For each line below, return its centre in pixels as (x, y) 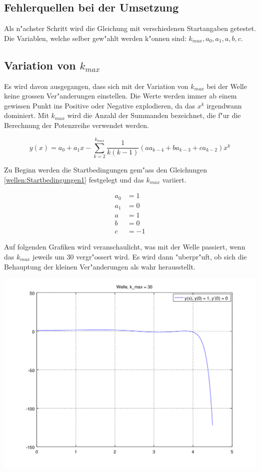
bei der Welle (227, 86)
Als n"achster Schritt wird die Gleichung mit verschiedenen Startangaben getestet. (130, 28)
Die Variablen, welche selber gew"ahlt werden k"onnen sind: (95, 38)
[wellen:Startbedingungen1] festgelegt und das (74, 179)
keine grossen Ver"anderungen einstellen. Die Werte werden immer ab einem (120, 96)
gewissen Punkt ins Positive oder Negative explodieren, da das (99, 105)
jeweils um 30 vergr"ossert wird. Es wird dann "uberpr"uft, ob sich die (140, 256)
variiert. (174, 179)
